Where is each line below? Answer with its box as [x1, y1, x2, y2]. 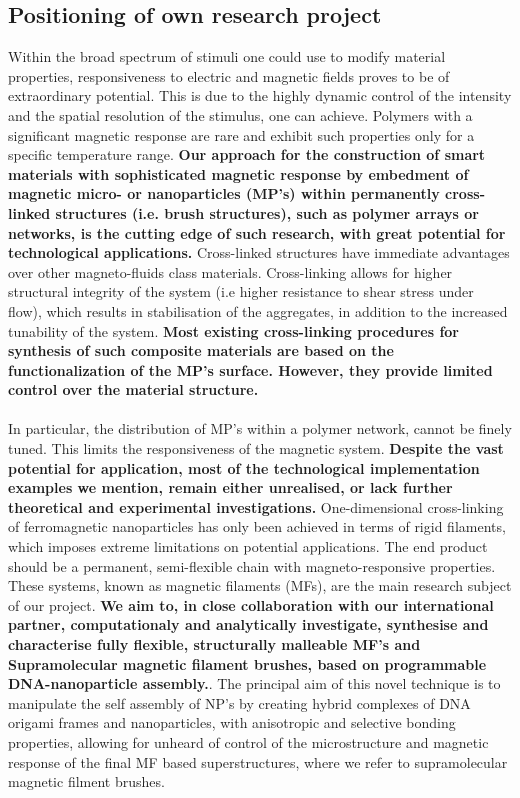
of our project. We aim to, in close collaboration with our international [8, 594, 494, 615]
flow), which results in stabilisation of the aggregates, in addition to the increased [8, 300, 508, 321]
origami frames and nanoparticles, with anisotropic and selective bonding [8, 712, 456, 733]
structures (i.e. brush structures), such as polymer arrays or [55, 202, 479, 223]
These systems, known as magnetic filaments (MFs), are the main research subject [8, 575, 512, 596]
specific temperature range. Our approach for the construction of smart [8, 144, 486, 165]
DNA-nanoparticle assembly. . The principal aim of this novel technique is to [8, 673, 501, 694]
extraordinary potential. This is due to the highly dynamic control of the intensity [8, 85, 512, 106]
